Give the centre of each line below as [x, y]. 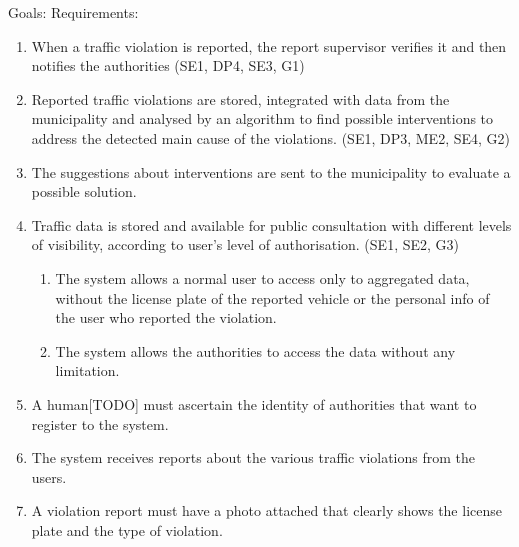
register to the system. [100, 423]
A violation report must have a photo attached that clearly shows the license [266, 510]
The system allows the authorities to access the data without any [255, 350]
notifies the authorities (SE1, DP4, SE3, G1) [168, 65]
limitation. [87, 370]
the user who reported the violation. [166, 317]
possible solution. [84, 191]
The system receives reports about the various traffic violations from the [253, 457]
